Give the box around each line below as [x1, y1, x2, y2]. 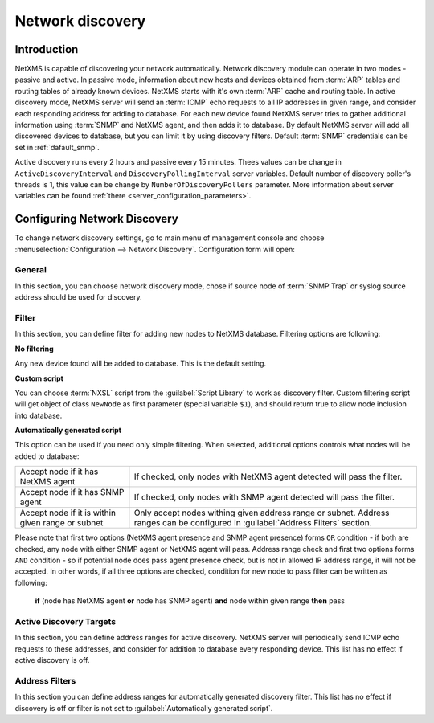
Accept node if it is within [19, 507, 117, 518]
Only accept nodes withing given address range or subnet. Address [133, 507, 390, 518]
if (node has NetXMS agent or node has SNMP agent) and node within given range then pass [35, 596, 346, 606]
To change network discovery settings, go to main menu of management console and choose [14, 233, 325, 243]
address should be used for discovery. [14, 292, 142, 302]
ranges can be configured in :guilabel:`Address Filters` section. [133, 517, 373, 529]
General [14, 264, 47, 276]
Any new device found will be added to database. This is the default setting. [14, 358, 267, 369]
